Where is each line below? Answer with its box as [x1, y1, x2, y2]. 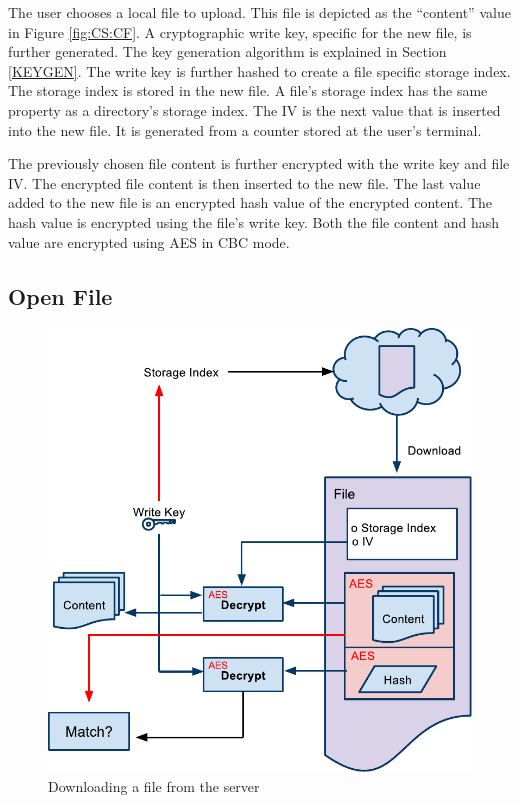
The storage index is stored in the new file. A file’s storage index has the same [8, 80, 488, 101]
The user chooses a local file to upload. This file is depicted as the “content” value [8, 2, 511, 22]
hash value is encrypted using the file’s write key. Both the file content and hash [8, 211, 500, 232]
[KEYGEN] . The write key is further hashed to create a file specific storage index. [8, 60, 511, 81]
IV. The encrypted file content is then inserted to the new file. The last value [8, 172, 481, 193]
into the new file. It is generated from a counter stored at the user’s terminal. [8, 119, 482, 140]
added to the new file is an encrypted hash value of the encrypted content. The [8, 192, 492, 213]
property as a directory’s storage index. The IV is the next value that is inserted [8, 99, 501, 120]
